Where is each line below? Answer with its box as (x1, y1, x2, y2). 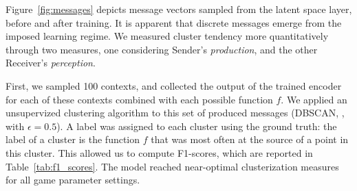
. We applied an (281, 92, 347, 106)
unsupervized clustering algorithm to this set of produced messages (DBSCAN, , (6, 105, 345, 120)
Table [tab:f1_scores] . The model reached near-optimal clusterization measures (6, 159, 339, 173)
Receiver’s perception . (6, 55, 96, 70)
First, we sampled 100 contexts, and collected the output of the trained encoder (6, 78, 342, 92)
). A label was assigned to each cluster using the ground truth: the (56, 118, 337, 133)
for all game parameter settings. (6, 173, 140, 187)
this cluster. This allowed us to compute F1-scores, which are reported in (6, 145, 313, 160)
